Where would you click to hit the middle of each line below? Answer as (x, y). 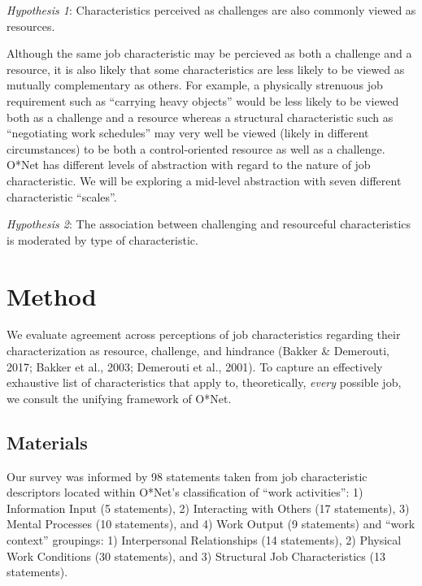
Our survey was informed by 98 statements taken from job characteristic (187, 476)
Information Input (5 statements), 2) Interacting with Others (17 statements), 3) (208, 508)
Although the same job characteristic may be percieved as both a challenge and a (209, 53)
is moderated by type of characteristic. (102, 239)
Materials (47, 442)
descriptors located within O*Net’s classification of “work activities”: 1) (185, 492)
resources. (31, 26)
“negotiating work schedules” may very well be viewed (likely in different (188, 133)
